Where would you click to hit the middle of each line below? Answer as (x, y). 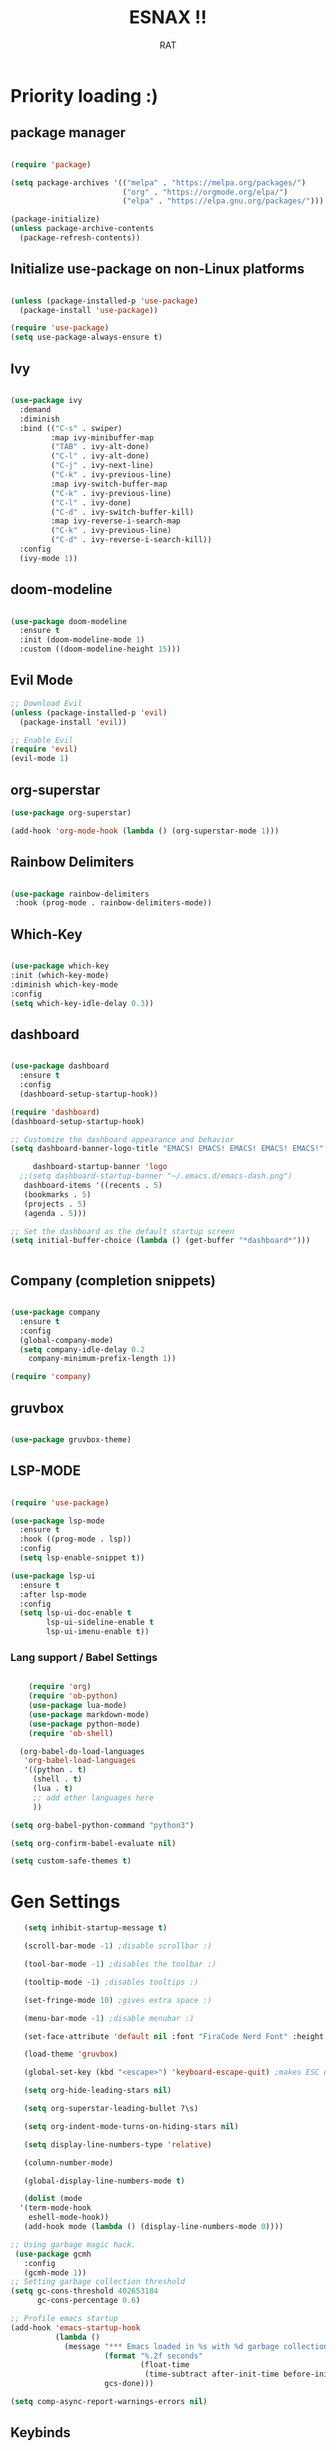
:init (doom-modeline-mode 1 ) (82, 640)
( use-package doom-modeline (69, 621)
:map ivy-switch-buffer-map (109, 484)
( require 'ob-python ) (73, 1696)
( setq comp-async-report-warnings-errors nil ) (109, 2402)
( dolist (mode (53, 2199)
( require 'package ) (51, 164)
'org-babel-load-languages (80, 1761)
